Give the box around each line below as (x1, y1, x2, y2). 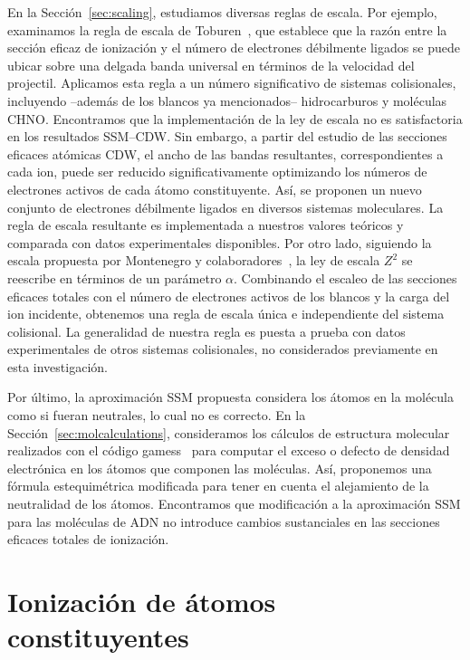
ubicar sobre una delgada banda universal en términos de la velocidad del (7, 55, 415, 74)
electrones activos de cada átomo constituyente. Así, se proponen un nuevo (7, 179, 422, 198)
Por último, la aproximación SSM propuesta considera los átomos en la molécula (7, 387, 454, 407)
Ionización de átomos (7, 583, 276, 619)
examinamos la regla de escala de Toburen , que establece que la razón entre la (7, 20, 447, 39)
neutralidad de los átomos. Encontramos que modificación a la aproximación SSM (7, 494, 461, 513)
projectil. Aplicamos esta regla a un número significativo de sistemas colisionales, (7, 73, 456, 92)
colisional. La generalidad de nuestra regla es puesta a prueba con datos (7, 321, 406, 340)
